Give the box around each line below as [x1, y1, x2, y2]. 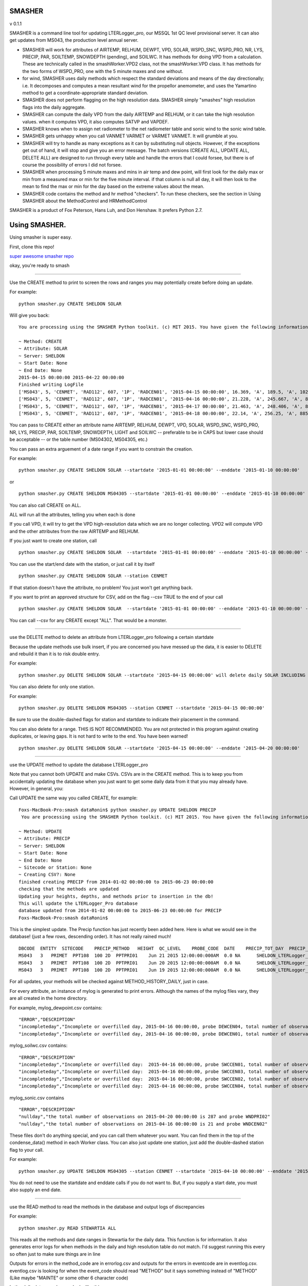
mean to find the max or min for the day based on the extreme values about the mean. [22, 183, 205, 190]
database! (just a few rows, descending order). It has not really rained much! [9, 934, 171, 940]
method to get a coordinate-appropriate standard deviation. [22, 90, 148, 96]
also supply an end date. [9, 1187, 62, 1193]
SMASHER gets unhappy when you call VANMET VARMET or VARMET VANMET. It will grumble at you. [22, 133, 239, 139]
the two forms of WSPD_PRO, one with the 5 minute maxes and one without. [22, 68, 183, 74]
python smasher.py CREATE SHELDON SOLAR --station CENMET [18, 573, 168, 579]
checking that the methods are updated [18, 886, 119, 892]
